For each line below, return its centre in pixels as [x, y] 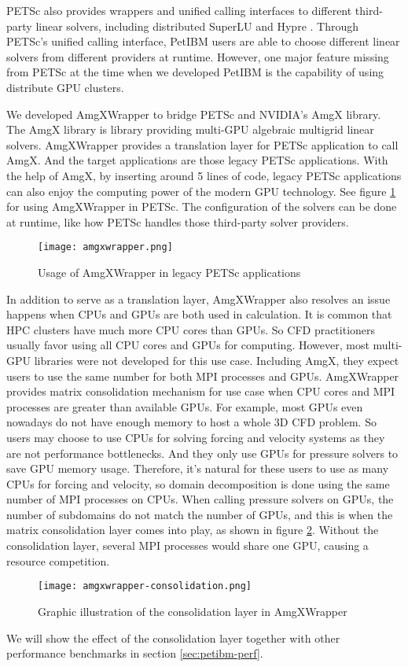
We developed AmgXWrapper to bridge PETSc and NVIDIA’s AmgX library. [194, 114]
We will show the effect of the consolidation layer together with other [173, 638]
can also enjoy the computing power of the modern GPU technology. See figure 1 [201, 191]
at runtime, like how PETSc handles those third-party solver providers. [178, 221]
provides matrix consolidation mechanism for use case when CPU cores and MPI [201, 391]
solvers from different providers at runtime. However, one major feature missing [198, 56]
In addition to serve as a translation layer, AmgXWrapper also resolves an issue [198, 298]
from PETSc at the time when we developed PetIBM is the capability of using [195, 72]
